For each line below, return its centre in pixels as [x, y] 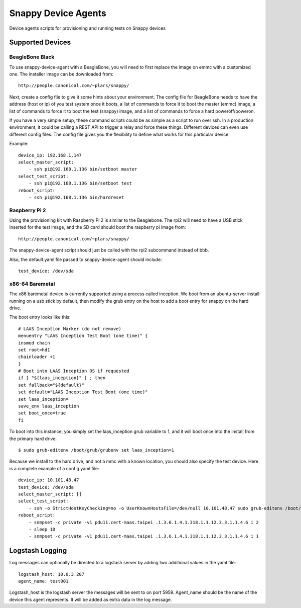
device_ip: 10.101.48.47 [49, 480]
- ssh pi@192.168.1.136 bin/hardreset [76, 197]
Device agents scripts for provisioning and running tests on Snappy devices [87, 28]
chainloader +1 [37, 357]
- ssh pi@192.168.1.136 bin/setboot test [80, 183]
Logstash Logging [38, 551]
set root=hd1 [34, 350]
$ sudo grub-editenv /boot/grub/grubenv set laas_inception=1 [96, 450]
